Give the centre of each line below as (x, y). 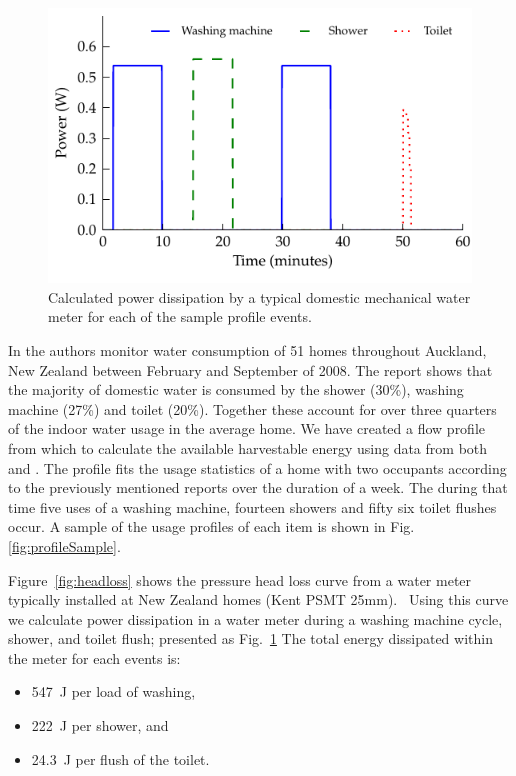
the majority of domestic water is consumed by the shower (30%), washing (236, 389)
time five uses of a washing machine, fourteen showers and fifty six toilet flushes (252, 506)
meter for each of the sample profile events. (180, 316)
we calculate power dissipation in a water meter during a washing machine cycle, (255, 618)
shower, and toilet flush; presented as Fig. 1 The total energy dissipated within (250, 638)
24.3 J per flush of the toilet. (120, 758)
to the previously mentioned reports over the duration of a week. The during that (258, 487)
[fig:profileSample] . (64, 545)
